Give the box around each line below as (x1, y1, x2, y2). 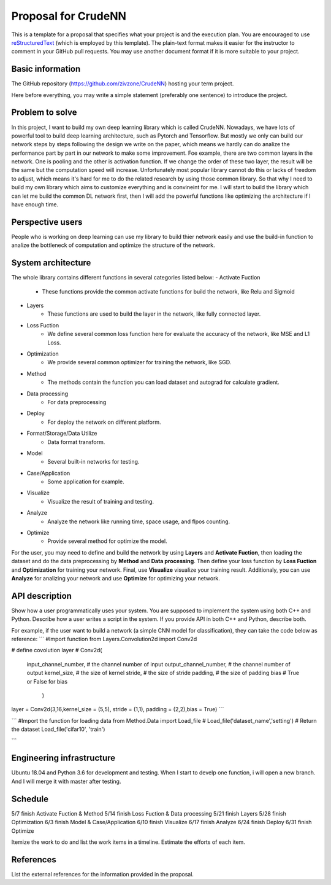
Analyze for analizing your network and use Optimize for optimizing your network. (11, 574, 221, 582)
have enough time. (11, 201, 58, 208)
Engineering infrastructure (11, 753, 116, 763)
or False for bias (26, 677, 67, 685)
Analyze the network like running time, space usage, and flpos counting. (47, 518, 230, 525)
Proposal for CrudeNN (11, 9, 127, 23)
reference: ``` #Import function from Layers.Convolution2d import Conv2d (11, 636, 197, 643)
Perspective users (11, 217, 83, 227)
